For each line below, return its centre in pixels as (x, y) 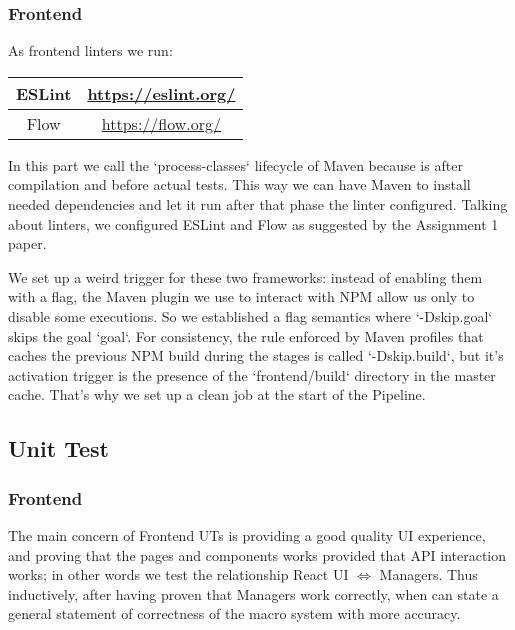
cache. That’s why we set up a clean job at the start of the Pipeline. (217, 394)
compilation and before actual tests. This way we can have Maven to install (239, 184)
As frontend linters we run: (90, 50)
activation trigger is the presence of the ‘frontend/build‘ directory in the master (252, 374)
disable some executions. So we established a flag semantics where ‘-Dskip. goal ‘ (250, 315)
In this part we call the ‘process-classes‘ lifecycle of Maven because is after (235, 164)
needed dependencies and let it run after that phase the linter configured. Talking (258, 204)
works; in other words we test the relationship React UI (178, 574)
